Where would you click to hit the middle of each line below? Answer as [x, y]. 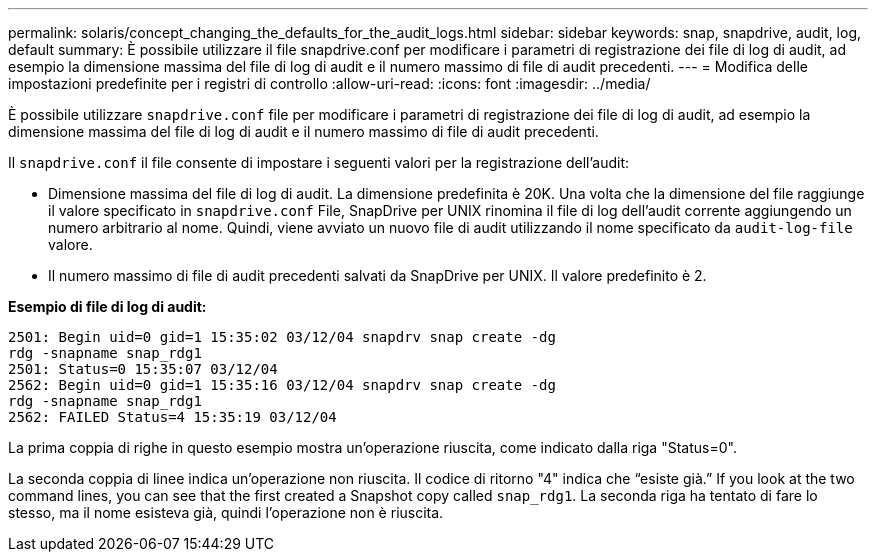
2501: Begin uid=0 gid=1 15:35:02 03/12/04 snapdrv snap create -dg [282, 337]
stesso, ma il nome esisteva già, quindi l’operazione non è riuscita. [226, 512]
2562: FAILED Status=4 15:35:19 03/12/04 [172, 417]
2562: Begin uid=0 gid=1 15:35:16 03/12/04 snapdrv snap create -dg [282, 385]
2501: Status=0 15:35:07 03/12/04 [143, 369]
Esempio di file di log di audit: [107, 306]
